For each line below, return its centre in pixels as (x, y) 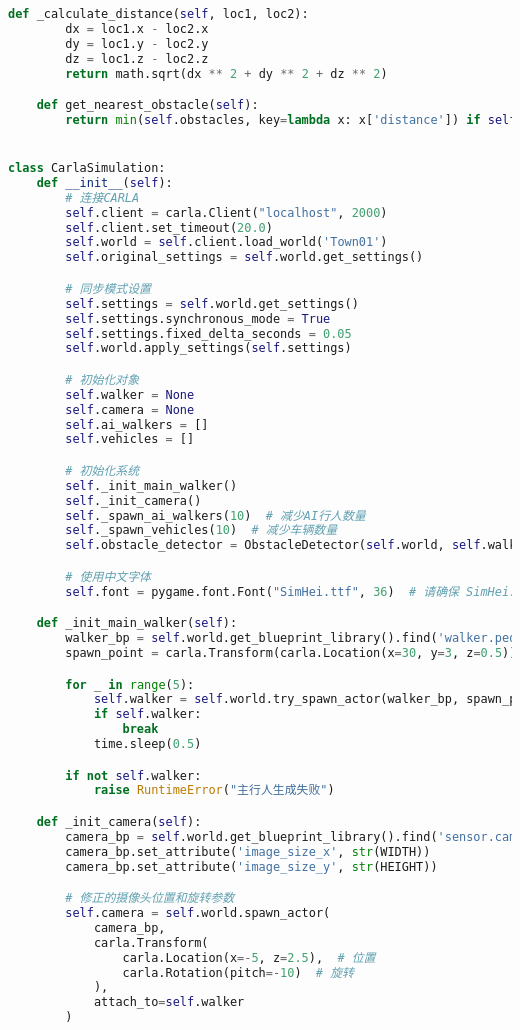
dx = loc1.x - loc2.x (137, 28)
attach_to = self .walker (169, 1002)
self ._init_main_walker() (151, 485)
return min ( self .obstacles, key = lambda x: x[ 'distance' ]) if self (291, 119)
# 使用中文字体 (108, 576)
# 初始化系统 (102, 470)
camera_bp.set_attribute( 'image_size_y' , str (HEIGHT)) (251, 866)
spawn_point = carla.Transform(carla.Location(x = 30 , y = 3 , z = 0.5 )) (291, 653)
